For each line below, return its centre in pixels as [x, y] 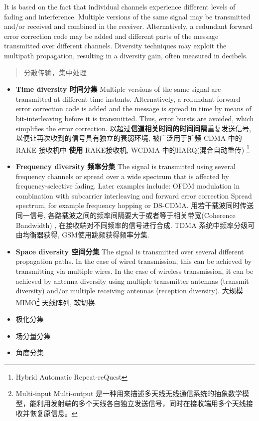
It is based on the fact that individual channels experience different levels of [120, 6]
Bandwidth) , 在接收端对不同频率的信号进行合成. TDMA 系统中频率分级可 [135, 225]
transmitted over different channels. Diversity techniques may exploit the [115, 46]
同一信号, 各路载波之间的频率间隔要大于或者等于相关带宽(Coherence [126, 215]
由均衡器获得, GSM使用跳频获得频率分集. [82, 235]
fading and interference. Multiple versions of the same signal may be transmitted [127, 16]
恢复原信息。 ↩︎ [54, 413]
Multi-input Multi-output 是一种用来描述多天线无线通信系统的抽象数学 [129, 393]
